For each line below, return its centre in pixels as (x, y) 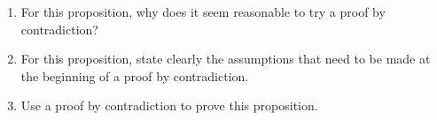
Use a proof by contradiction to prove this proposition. (169, 105)
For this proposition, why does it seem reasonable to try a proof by (203, 11)
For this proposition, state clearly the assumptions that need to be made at (226, 59)
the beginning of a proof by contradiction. (135, 75)
